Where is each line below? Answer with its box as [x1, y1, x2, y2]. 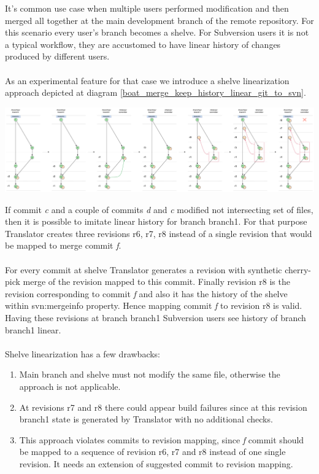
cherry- [285, 263, 312, 276]
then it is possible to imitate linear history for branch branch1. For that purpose [5, 215, 307, 228]
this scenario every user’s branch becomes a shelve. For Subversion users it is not [5, 26, 309, 39]
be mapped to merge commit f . [5, 239, 121, 252]
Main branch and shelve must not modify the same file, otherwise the [19, 368, 280, 381]
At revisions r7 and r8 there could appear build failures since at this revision [19, 400, 307, 413]
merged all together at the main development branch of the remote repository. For [5, 14, 314, 26]
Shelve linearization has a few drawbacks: [5, 347, 161, 360]
